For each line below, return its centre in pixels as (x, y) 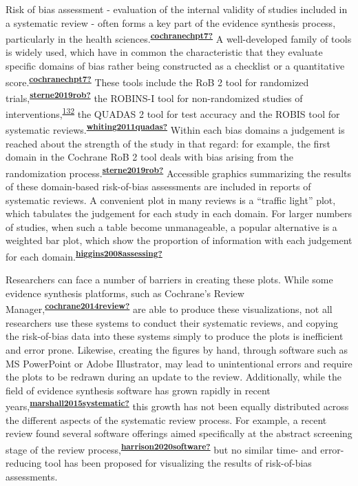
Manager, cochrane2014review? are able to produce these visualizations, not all (169, 308)
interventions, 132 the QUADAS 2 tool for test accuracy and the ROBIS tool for (173, 113)
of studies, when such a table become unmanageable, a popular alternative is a (171, 226)
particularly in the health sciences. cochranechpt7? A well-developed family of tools (179, 38)
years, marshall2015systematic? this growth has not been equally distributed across (177, 405)
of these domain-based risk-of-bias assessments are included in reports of (158, 186)
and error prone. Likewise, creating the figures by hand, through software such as (177, 349)
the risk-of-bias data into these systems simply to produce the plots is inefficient (175, 336)
